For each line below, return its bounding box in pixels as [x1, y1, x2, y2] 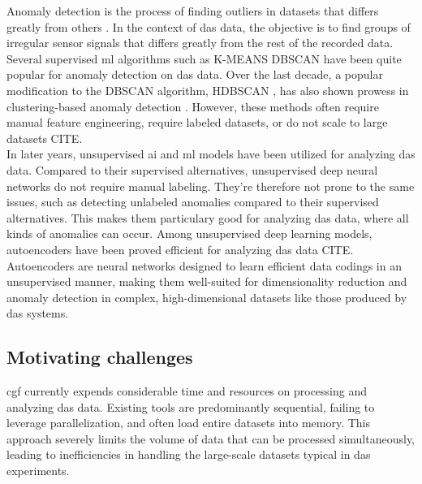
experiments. [6, 462, 70, 479]
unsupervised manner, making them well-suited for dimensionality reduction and [6, 273, 407, 290]
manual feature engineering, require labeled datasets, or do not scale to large [6, 114, 388, 131]
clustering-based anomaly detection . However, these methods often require [6, 97, 379, 115]
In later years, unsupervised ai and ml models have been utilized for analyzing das [6, 145, 416, 162]
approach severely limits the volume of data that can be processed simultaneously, [6, 430, 416, 447]
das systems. [6, 305, 69, 322]
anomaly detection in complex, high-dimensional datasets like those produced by [6, 288, 407, 305]
